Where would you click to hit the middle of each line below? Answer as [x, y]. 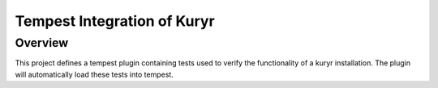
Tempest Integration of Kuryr [115, 21]
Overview [42, 43]
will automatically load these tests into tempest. [94, 74]
